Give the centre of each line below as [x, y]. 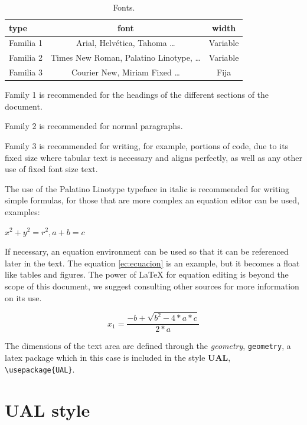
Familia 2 [26, 57]
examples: [22, 211]
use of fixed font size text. [51, 169]
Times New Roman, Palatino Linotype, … [125, 57]
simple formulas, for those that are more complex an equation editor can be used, [152, 200]
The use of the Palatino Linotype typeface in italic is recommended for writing [147, 188]
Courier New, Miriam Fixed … [125, 72]
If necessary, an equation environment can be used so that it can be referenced [147, 251]
